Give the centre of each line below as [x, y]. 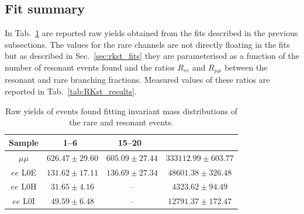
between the [246, 67]
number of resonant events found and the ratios [90, 67]
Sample [24, 142]
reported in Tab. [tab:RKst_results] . [71, 91]
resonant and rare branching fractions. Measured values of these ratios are [137, 80]
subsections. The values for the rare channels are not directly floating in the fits [147, 44]
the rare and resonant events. [121, 122]
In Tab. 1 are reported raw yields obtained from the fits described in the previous [151, 33]
